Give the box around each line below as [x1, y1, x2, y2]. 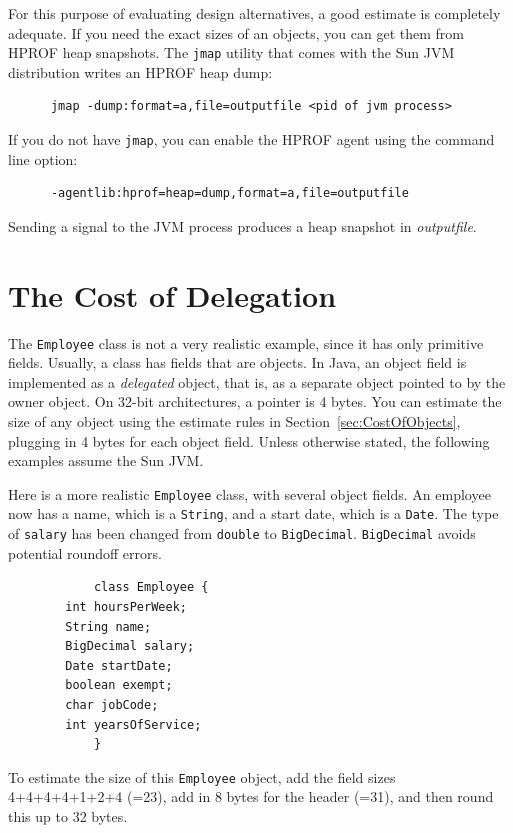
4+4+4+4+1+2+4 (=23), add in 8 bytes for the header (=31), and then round [8, 786, 494, 807]
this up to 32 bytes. [8, 805, 128, 826]
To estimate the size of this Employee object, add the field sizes [8, 766, 396, 787]
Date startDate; [65, 658, 173, 673]
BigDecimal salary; [65, 639, 195, 654]
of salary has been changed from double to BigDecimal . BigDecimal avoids [8, 523, 476, 544]
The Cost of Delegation [8, 274, 337, 315]
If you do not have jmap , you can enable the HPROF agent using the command [8, 129, 495, 150]
